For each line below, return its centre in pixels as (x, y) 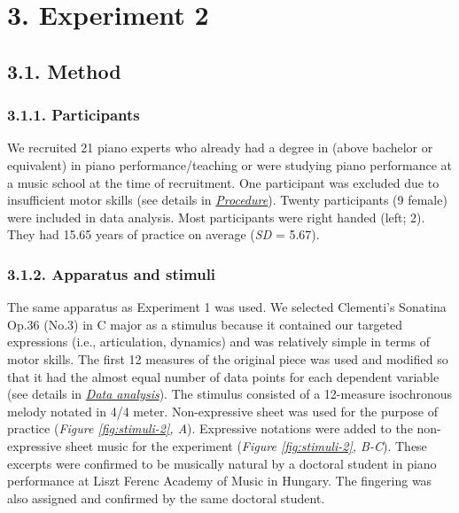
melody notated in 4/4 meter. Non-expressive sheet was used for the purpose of (222, 411)
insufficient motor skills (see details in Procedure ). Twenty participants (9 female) (227, 200)
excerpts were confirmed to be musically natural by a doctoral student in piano (222, 463)
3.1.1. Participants (74, 115)
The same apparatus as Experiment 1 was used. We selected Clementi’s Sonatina (227, 307)
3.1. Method (64, 70)
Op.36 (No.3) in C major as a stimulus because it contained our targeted (205, 324)
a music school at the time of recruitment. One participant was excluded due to (223, 182)
